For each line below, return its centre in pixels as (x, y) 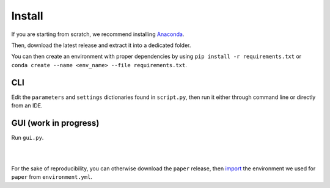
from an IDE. (27, 106)
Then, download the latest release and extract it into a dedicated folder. (101, 45)
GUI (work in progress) (55, 123)
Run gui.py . (28, 137)
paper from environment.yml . (52, 177)
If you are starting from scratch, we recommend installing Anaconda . (98, 34)
